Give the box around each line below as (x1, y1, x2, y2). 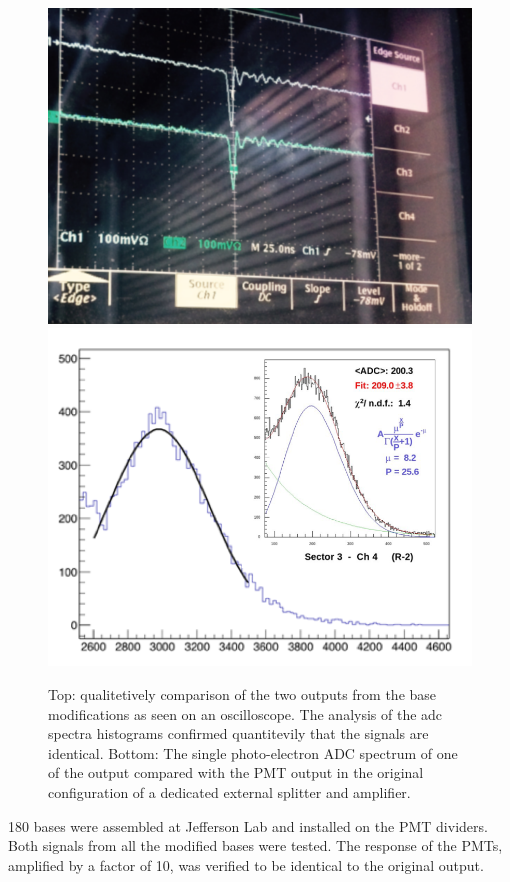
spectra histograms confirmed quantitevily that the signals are (48, 723, 429, 744)
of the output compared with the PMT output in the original (48, 762, 424, 783)
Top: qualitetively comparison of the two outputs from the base (48, 683, 437, 704)
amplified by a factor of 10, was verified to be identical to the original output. (8, 854, 484, 875)
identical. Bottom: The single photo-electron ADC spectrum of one (48, 742, 458, 763)
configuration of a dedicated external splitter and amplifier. (48, 781, 411, 802)
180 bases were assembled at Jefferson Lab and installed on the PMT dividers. (8, 815, 488, 836)
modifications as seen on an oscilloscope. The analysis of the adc (48, 703, 443, 724)
